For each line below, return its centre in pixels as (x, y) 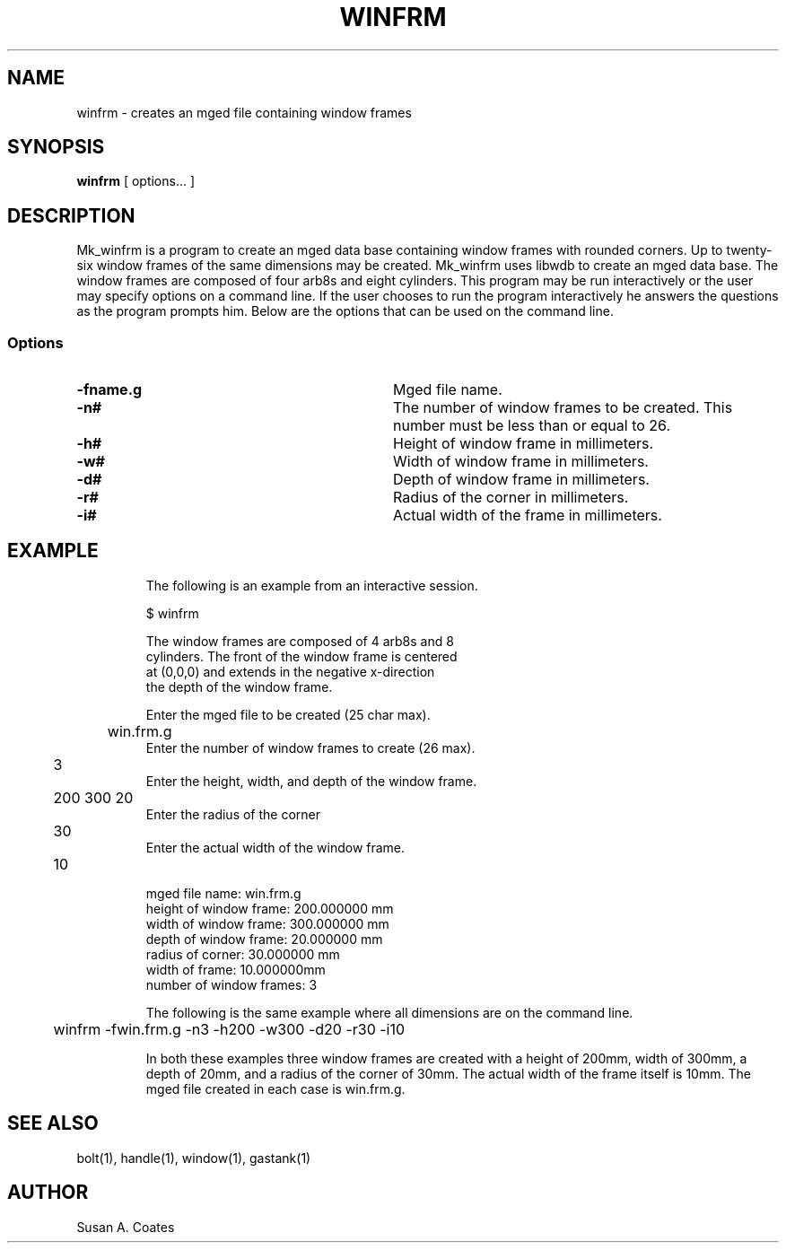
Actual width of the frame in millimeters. (527, 516)
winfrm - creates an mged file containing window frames (244, 112)
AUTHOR (48, 1193)
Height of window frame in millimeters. (523, 444)
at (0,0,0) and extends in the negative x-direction (290, 671)
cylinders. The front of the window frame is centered (301, 656)
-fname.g (109, 390)
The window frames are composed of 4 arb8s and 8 (300, 641)
